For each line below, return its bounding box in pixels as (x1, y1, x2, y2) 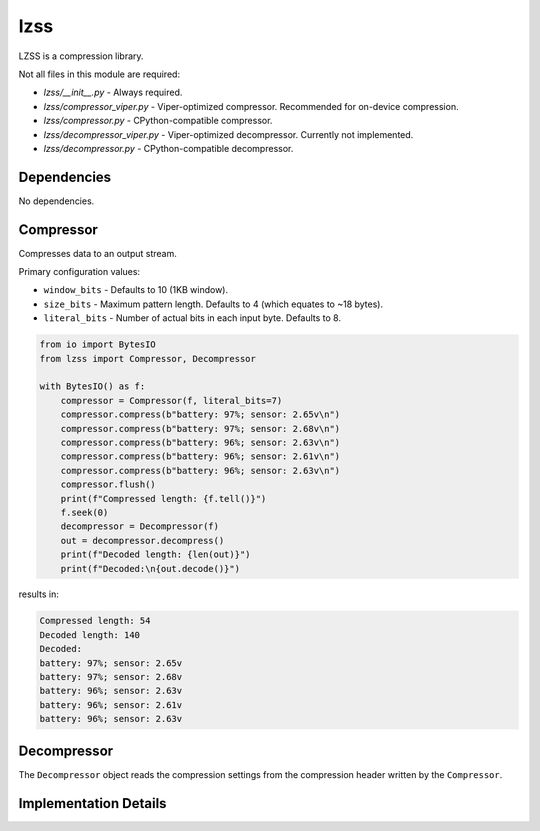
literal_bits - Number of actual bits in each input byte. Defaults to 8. (43, 312, 342, 324)
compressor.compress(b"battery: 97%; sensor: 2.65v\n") (60, 409, 341, 420)
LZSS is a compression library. (18, 50, 144, 62)
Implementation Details (18, 795, 167, 812)
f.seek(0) (60, 506, 109, 518)
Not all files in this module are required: (18, 68, 180, 80)
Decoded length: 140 (39, 629, 140, 640)
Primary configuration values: (18, 266, 140, 278)
